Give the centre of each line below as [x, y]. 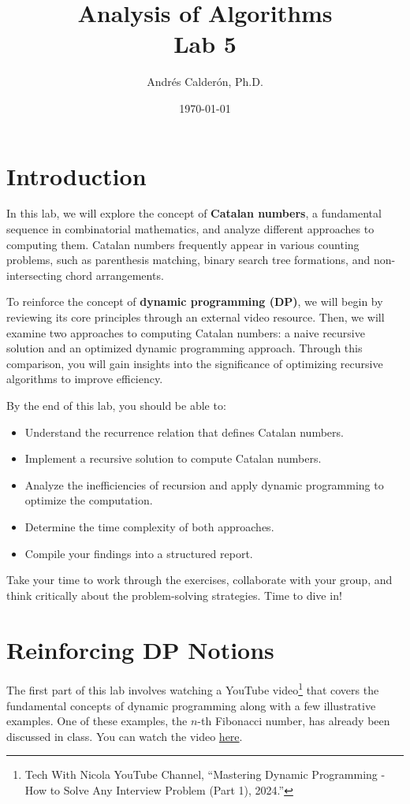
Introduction [76, 175]
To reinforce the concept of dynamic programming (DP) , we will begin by [195, 301]
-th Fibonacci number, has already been [294, 721]
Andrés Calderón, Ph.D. [205, 82]
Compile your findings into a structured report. [139, 553]
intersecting [34, 275]
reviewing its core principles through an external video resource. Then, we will [196, 317]
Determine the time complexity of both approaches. [149, 526]
